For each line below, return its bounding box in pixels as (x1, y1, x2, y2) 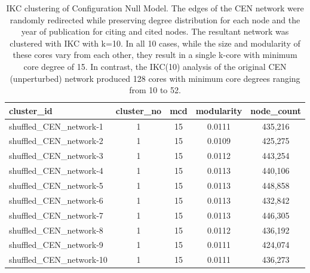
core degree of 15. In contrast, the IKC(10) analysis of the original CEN (23, 60, 287, 72)
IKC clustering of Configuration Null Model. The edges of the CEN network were (6, 2, 304, 14)
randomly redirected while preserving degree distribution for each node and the (10, 13, 300, 26)
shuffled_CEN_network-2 (9, 134, 103, 147)
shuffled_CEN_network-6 (9, 194, 103, 206)
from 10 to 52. (129, 84, 181, 96)
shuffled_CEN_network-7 (9, 208, 103, 221)
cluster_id (9, 104, 53, 116)
